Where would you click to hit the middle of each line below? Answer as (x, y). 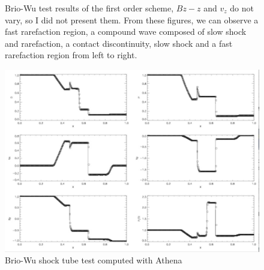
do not (242, 8)
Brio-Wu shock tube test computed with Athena (94, 260)
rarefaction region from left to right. (71, 55)
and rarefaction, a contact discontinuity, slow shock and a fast (119, 43)
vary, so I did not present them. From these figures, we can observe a (132, 19)
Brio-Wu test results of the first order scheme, (89, 8)
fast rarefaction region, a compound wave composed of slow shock (126, 31)
